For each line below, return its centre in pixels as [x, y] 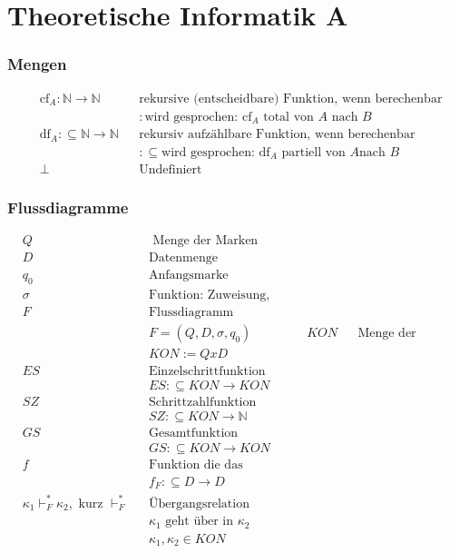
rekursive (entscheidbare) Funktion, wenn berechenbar [291, 99]
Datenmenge [183, 258]
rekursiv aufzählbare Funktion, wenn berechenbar [277, 135]
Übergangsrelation [199, 504]
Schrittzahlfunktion [202, 403]
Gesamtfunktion [193, 434]
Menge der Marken [205, 241]
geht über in [200, 522]
